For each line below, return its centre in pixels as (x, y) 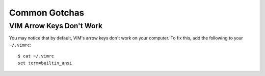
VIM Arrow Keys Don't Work (56, 26)
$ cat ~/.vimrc (36, 56)
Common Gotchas (47, 13)
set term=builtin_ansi (45, 63)
